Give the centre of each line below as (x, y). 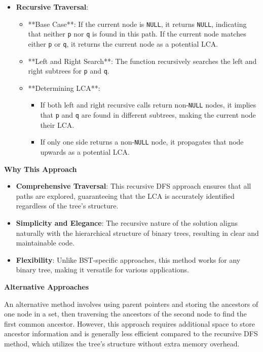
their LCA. (57, 125)
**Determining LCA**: (64, 87)
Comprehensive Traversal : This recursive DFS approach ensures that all (134, 186)
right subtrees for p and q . (69, 71)
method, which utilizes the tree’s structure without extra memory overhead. (122, 343)
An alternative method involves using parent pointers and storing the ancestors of (131, 304)
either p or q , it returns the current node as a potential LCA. (123, 43)
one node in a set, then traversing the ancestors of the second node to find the (125, 314)
